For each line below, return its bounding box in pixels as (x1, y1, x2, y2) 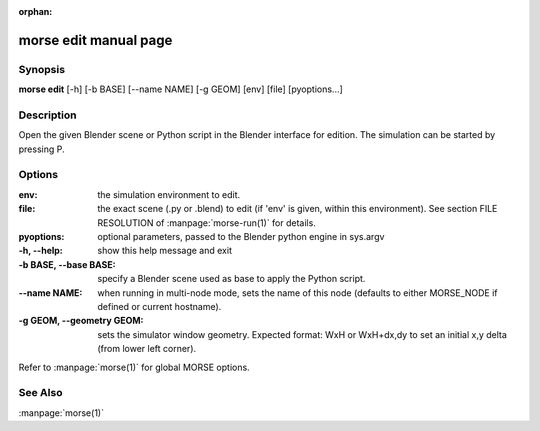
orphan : (18, 6, 53, 17)
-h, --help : (18, 245, 64, 257)
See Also (18, 386, 63, 400)
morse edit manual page (18, 31, 173, 49)
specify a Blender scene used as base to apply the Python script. (97, 273, 366, 285)
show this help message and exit (97, 245, 232, 257)
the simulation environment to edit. (97, 188, 241, 200)
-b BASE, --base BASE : (18, 258, 116, 270)
